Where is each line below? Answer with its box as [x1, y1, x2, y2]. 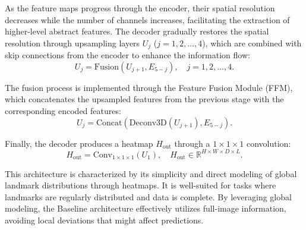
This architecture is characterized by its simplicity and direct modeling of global [5, 167, 297, 179]
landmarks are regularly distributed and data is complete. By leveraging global [5, 190, 292, 203]
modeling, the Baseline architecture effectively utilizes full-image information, [5, 202, 286, 215]
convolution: [246, 137, 291, 149]
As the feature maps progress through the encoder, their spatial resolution [5, 2, 275, 14]
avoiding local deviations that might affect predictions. [5, 214, 204, 226]
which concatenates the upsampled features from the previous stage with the [5, 93, 284, 105]
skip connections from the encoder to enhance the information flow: [5, 49, 250, 61]
